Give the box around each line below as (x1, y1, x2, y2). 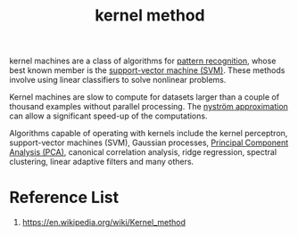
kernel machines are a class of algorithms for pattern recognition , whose (9, 55, 277, 67)
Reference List (9, 188, 119, 208)
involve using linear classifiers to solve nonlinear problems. (9, 75, 227, 85)
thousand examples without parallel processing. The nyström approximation (9, 102, 288, 112)
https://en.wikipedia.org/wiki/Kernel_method (21, 217, 186, 228)
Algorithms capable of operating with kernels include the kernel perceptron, (9, 128, 288, 139)
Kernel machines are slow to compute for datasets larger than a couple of (9, 92, 279, 102)
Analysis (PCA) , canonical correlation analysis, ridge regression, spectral (9, 147, 277, 158)
